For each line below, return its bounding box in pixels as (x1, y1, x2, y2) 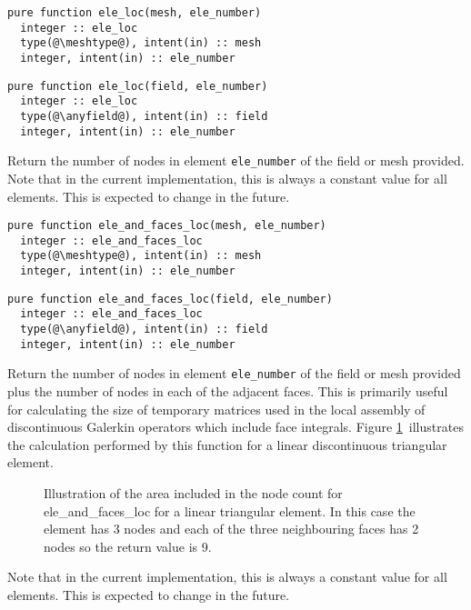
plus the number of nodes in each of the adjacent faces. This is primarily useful (7, 382, 448, 400)
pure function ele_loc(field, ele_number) (7, 79, 268, 93)
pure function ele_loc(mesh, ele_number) (7, 6, 262, 19)
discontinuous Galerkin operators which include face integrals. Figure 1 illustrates (7, 417, 464, 436)
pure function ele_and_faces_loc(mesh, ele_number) (7, 219, 326, 233)
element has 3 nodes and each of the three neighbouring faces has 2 (44, 519, 419, 538)
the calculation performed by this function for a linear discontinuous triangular (7, 435, 447, 454)
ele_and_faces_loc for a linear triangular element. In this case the (44, 501, 416, 520)
